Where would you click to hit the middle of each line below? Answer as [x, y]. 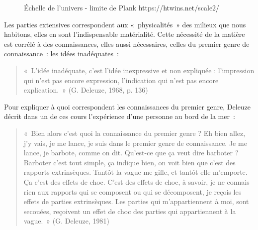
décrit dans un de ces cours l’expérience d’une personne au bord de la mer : [120, 116]
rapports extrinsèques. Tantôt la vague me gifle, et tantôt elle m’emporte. [135, 172]
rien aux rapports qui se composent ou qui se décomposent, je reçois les [132, 191]
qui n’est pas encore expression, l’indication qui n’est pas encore [121, 80]
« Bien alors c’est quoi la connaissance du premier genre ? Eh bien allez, [134, 133]
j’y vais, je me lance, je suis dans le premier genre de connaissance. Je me [135, 143]
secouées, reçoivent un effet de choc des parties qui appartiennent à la [130, 211]
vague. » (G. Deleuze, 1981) [66, 221]
